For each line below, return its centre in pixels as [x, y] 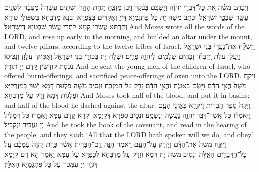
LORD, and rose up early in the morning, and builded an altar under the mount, [128, 36]
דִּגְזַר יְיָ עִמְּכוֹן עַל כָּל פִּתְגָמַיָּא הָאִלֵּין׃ [51, 163]
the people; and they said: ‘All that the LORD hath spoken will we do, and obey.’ [129, 134]
